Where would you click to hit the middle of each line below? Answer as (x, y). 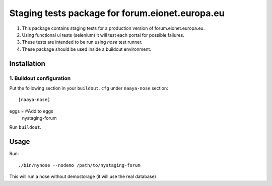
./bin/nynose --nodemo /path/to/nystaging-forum (79, 165)
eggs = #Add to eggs (31, 111)
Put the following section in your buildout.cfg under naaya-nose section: (89, 88)
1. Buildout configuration (40, 78)
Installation (27, 64)
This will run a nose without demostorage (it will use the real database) (83, 176)
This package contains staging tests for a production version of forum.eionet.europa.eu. (113, 28)
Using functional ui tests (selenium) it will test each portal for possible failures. (103, 35)
